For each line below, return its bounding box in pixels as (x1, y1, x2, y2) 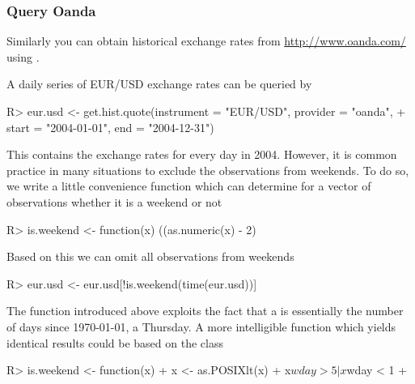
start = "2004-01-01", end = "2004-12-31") (6, 118, 214, 135)
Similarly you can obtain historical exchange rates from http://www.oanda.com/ (6, 32, 406, 49)
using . (6, 48, 40, 65)
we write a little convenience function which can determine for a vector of (6, 177, 371, 194)
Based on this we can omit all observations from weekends (6, 248, 294, 265)
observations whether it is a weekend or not (6, 193, 222, 210)
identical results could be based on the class (6, 334, 223, 351)
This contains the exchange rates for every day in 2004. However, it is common (6, 146, 397, 163)
